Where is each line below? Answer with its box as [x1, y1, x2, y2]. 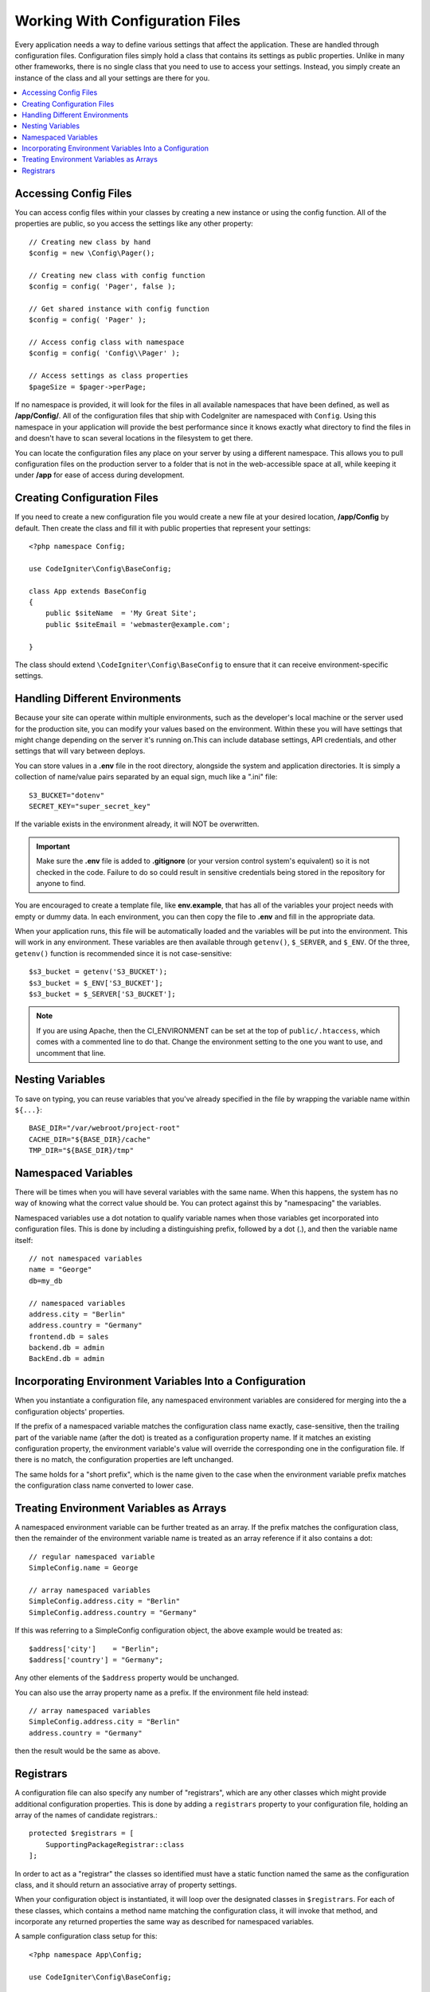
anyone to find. [36, 878, 86, 888]
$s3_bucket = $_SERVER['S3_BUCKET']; [29, 990, 177, 999]
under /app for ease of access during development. [14, 470, 185, 480]
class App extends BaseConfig [29, 586, 147, 595]
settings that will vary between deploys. [14, 746, 146, 756]
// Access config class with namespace [29, 338, 185, 347]
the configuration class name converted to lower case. [14, 1480, 194, 1490]
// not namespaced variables [29, 1253, 143, 1263]
